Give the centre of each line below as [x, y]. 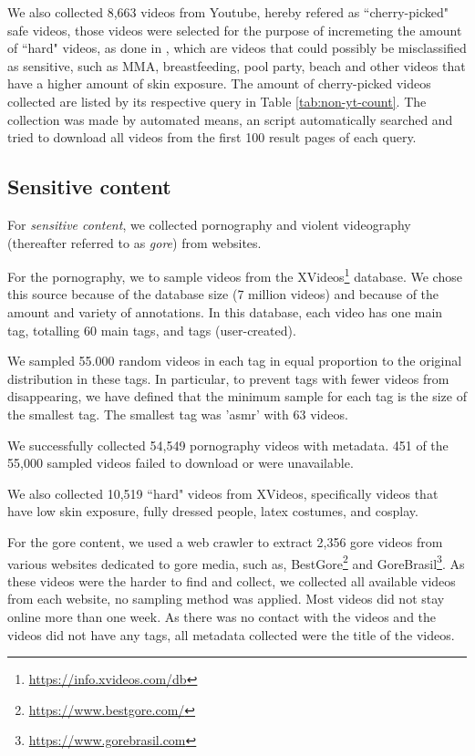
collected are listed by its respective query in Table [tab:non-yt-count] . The [217, 101]
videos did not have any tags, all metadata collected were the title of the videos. [231, 634]
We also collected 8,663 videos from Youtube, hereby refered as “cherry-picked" [228, 12]
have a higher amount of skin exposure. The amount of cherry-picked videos [219, 83]
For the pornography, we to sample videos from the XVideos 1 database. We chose [235, 275]
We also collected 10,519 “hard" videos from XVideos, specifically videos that [223, 493]
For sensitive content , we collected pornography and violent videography [209, 224]
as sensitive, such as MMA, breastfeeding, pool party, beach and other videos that [237, 65]
